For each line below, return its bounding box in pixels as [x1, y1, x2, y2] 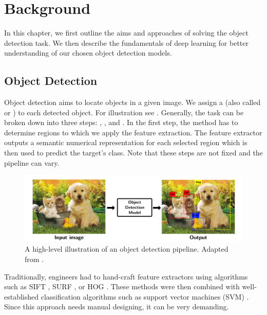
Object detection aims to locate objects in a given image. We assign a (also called [4, 97, 261, 108]
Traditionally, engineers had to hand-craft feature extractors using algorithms [4, 271, 248, 282]
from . [25, 254, 44, 265]
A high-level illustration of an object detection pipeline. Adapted [25, 243, 228, 254]
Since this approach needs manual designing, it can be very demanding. [4, 301, 229, 312]
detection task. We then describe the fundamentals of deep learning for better [4, 37, 249, 48]
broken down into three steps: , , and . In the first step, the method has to [4, 117, 238, 128]
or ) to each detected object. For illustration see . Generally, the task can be [4, 107, 244, 117]
